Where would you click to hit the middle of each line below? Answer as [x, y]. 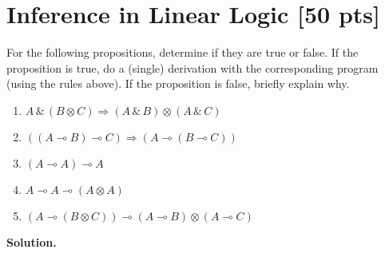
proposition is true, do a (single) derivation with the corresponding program [192, 67]
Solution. [32, 241]
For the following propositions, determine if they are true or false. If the [183, 52]
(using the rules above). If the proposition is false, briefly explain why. [178, 83]
